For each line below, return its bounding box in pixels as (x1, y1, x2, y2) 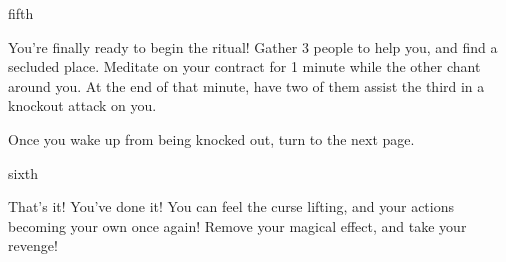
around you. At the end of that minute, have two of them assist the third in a (8, 75, 485, 96)
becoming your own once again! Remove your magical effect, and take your (8, 215, 467, 236)
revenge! (8, 235, 58, 256)
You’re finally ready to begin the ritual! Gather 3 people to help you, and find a (8, 36, 498, 57)
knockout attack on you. (8, 95, 157, 116)
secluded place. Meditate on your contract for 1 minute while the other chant (8, 56, 481, 77)
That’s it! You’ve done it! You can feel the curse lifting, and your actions (8, 196, 454, 217)
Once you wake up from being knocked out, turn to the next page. (8, 128, 415, 149)
